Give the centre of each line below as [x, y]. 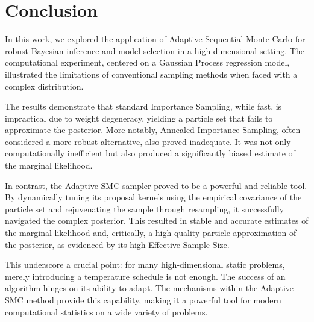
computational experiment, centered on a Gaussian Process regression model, [147, 62]
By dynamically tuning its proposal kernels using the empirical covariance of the [153, 197]
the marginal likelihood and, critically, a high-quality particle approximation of [151, 233]
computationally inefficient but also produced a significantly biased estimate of [150, 153]
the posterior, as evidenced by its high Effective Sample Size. [117, 244]
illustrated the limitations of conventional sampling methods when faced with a [151, 74]
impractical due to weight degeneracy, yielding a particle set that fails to [139, 118]
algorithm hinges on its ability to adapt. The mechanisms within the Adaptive [149, 288]
